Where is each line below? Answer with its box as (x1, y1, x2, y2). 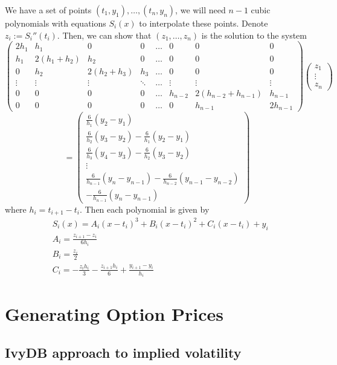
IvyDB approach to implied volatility (5, 343, 242, 362)
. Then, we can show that (57, 28, 152, 41)
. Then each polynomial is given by (79, 202, 210, 215)
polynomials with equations (5, 17, 106, 29)
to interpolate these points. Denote (139, 17, 268, 29)
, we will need (175, 4, 226, 16)
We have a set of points (5, 4, 92, 16)
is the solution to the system (201, 28, 307, 41)
